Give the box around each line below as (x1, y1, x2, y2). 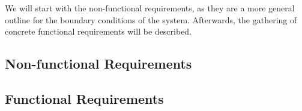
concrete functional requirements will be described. (5, 25, 192, 38)
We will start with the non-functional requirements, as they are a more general (5, 2, 295, 14)
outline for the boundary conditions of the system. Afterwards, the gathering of (5, 13, 297, 26)
